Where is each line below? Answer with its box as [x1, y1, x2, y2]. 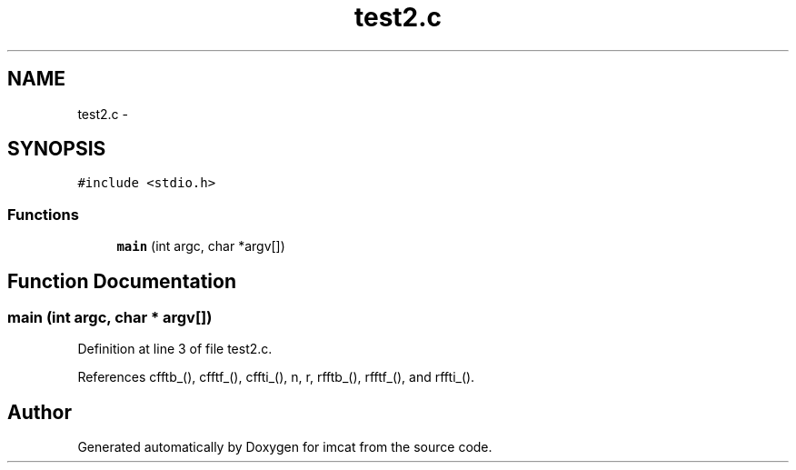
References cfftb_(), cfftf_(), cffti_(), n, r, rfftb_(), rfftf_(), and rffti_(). [77, 369, 475, 385]
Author [7, 400, 72, 424]
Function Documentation [7, 269, 236, 293]
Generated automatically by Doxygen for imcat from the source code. [77, 439, 493, 455]
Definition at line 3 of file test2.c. [77, 341, 273, 357]
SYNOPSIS [7, 137, 106, 161]
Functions [7, 205, 79, 224]
